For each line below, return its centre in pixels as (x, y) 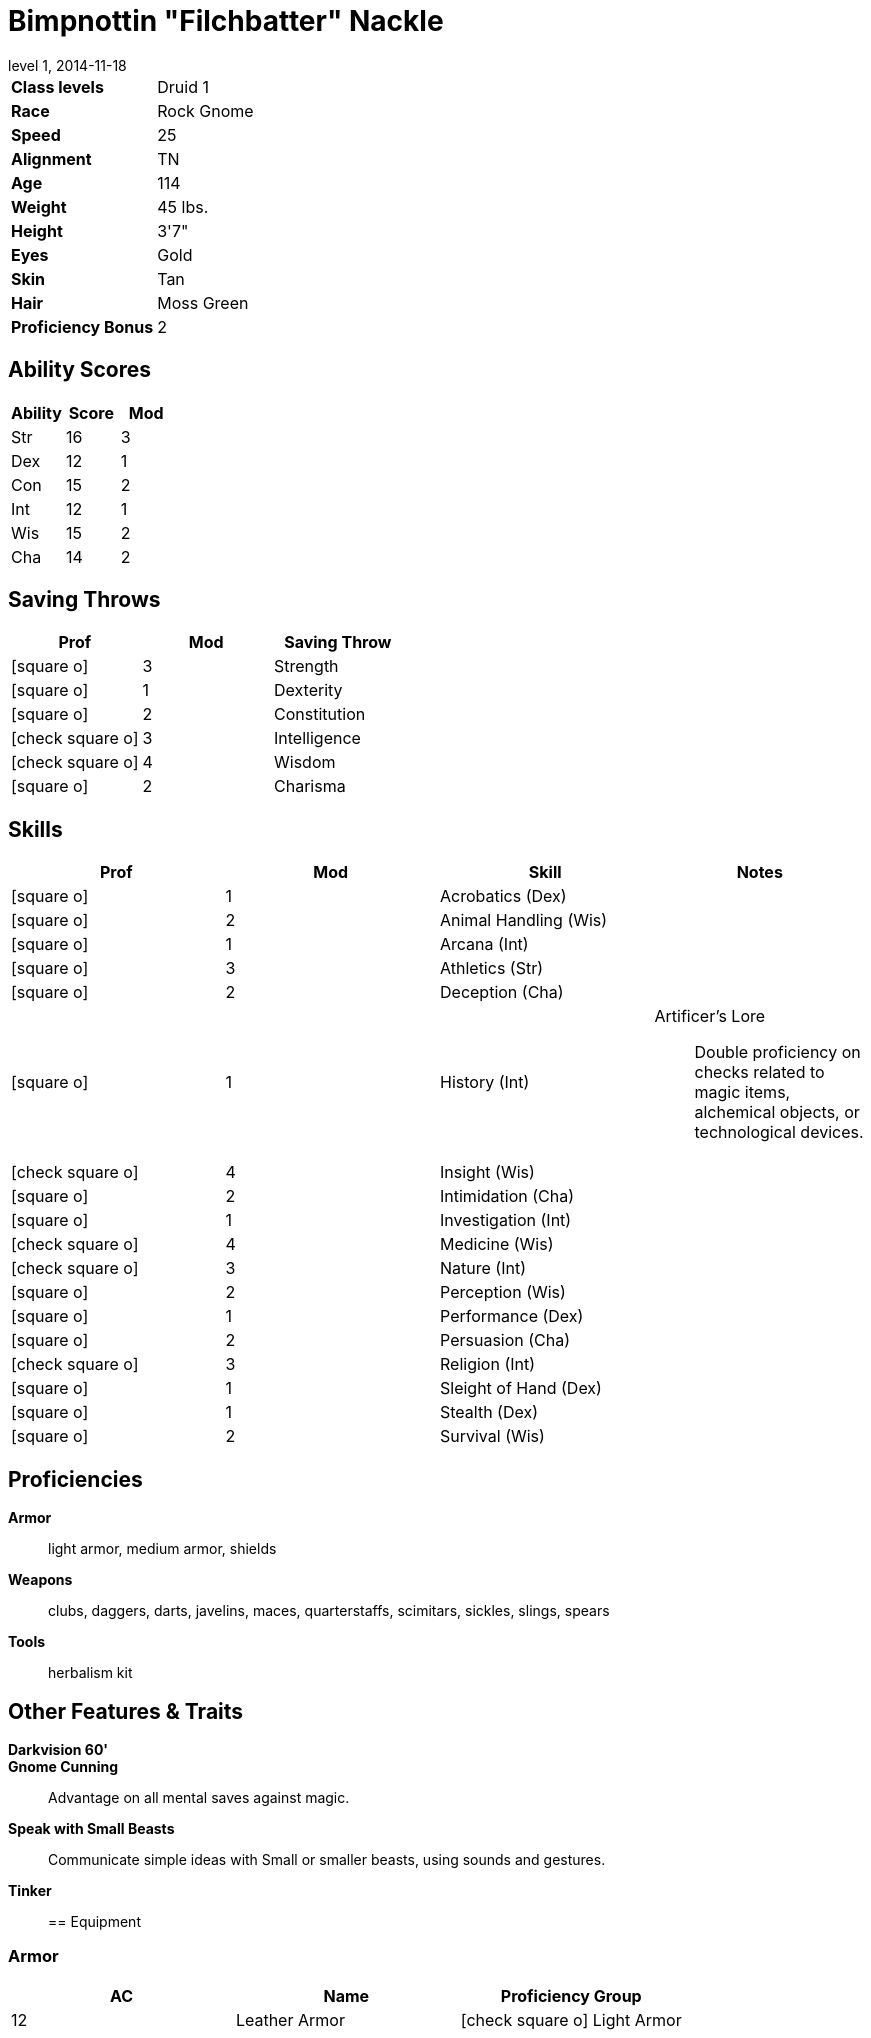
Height (37, 230)
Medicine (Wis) (497, 1244)
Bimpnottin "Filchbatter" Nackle (226, 21)
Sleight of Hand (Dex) (521, 1388)
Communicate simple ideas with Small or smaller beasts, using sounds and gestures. (327, 1859)
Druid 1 (183, 86)
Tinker (30, 1890)
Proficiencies (75, 1479)
